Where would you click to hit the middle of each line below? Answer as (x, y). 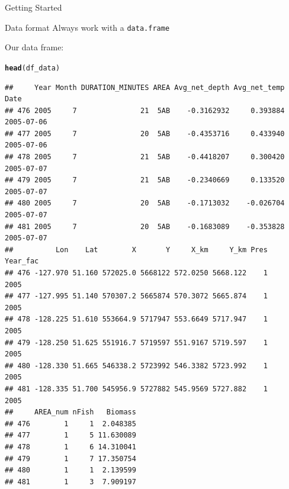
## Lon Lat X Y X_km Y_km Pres (136, 250)
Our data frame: (34, 47)
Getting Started (33, 7)
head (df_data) (33, 68)
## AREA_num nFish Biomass (70, 412)
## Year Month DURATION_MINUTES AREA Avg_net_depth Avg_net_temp (145, 87)
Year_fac (22, 261)
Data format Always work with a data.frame (87, 27)
